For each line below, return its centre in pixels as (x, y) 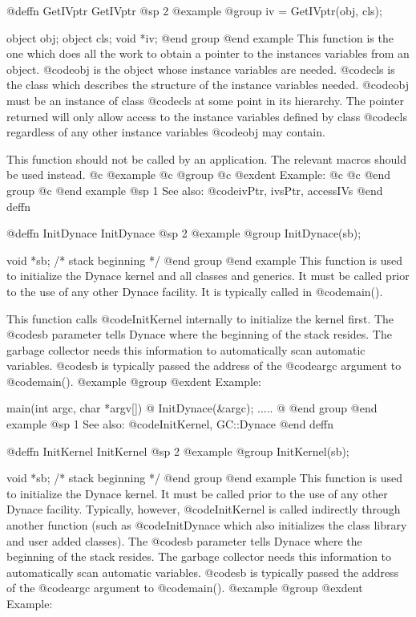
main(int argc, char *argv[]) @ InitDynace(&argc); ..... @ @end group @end (192, 408)
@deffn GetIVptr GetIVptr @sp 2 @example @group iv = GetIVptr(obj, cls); (194, 10)
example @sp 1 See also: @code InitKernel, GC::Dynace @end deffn (170, 424)
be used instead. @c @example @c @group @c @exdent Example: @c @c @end (199, 175)
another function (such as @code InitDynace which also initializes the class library (207, 525)
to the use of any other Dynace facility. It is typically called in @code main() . (195, 291)
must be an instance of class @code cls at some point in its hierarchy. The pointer (206, 100)
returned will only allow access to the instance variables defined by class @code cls (207, 116)
